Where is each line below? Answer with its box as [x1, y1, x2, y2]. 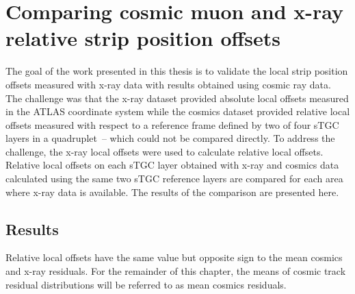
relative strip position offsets [5, 24, 280, 52]
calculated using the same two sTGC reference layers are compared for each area [5, 171, 343, 186]
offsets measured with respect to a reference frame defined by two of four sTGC [5, 117, 339, 132]
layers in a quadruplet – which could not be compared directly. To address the [5, 131, 335, 145]
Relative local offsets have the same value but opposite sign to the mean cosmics [5, 250, 343, 265]
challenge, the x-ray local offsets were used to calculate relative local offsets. [5, 144, 324, 158]
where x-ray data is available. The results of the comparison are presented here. [5, 184, 339, 199]
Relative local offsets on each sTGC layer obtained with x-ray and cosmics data [5, 158, 339, 172]
